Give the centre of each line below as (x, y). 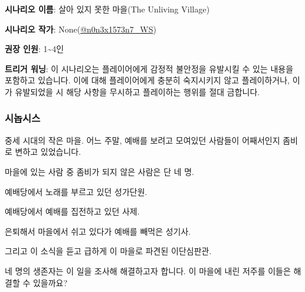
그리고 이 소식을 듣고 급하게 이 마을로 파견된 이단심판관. (108, 251)
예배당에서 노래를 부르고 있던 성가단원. (76, 191)
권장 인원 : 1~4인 (35, 49)
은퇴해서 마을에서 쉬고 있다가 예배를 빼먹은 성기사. (98, 231)
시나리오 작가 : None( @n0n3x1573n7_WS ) (81, 29)
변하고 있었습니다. (48, 152)
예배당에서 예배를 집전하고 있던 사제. (72, 211)
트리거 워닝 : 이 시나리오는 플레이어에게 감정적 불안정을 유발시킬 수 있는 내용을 (149, 68)
